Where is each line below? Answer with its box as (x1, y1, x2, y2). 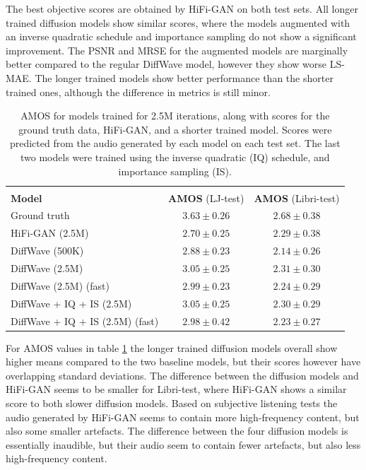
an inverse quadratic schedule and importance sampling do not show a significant (6, 29, 357, 44)
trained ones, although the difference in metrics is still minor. (6, 84, 271, 99)
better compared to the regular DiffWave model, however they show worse (6, 57, 326, 71)
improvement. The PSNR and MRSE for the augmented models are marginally (6, 42, 348, 57)
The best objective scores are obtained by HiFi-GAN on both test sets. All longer (6, 1, 358, 16)
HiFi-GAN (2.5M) (11, 225, 89, 240)
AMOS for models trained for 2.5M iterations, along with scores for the (20, 108, 330, 123)
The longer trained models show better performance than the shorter (35, 70, 333, 85)
